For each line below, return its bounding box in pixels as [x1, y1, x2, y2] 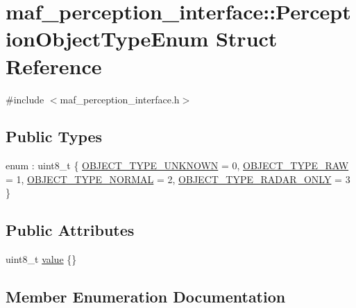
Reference [6, 51, 102, 80]
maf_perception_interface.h [60, 92, 180, 106]
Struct [215, 24, 278, 53]
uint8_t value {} [6, 252, 77, 266]
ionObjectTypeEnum [6, 24, 209, 53]
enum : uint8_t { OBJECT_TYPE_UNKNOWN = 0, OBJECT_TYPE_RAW [6, 158, 349, 173]
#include [6, 92, 44, 106]
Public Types [6, 126, 103, 147]
